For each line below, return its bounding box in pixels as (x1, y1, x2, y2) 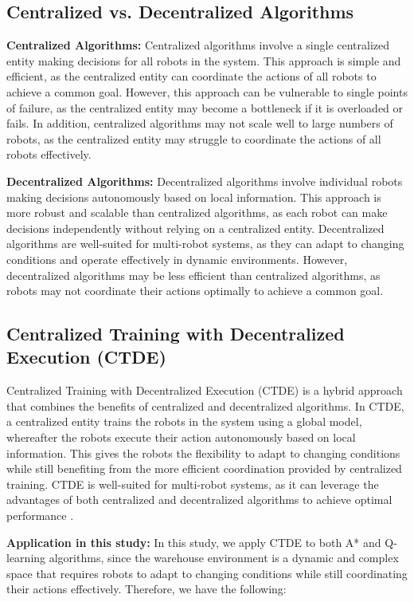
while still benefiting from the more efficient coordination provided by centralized (6, 460, 402, 477)
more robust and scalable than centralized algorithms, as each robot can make (6, 204, 388, 221)
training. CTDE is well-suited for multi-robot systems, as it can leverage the (6, 475, 379, 492)
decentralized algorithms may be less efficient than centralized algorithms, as (6, 266, 381, 283)
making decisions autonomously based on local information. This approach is (6, 188, 381, 205)
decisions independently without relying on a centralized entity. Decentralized (6, 219, 385, 236)
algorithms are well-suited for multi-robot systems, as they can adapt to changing (6, 235, 404, 252)
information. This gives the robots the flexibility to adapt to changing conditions (6, 444, 400, 461)
